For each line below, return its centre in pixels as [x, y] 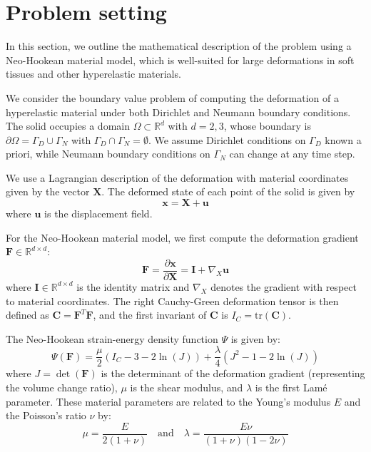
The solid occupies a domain [68, 126]
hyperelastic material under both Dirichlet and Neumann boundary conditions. [178, 112]
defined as [27, 315]
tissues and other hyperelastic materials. [93, 74]
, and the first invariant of [150, 315]
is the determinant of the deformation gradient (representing [233, 373]
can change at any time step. [292, 154]
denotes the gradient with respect [284, 286]
